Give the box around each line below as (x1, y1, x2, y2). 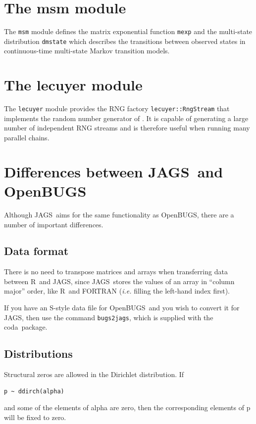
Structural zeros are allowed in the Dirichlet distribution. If (4, 369, 184, 380)
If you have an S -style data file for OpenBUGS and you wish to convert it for (4, 302, 240, 313)
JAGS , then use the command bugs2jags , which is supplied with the (4, 312, 213, 322)
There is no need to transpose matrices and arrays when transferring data (4, 266, 228, 277)
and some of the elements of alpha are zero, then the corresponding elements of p (4, 402, 251, 413)
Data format (4, 243, 69, 258)
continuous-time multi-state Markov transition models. (4, 45, 170, 56)
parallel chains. (4, 132, 50, 142)
